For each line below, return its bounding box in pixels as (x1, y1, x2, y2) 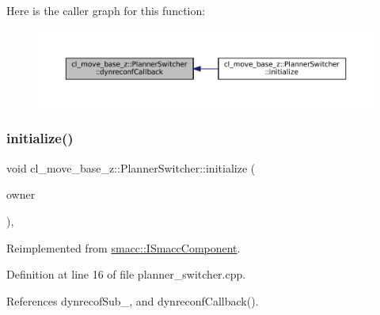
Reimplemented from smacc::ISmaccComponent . (6, 239, 241, 256)
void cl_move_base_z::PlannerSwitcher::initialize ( (6, 159, 256, 176)
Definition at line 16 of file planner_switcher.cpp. (6, 266, 246, 283)
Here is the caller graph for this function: (6, 2, 206, 18)
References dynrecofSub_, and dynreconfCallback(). (6, 292, 259, 309)
